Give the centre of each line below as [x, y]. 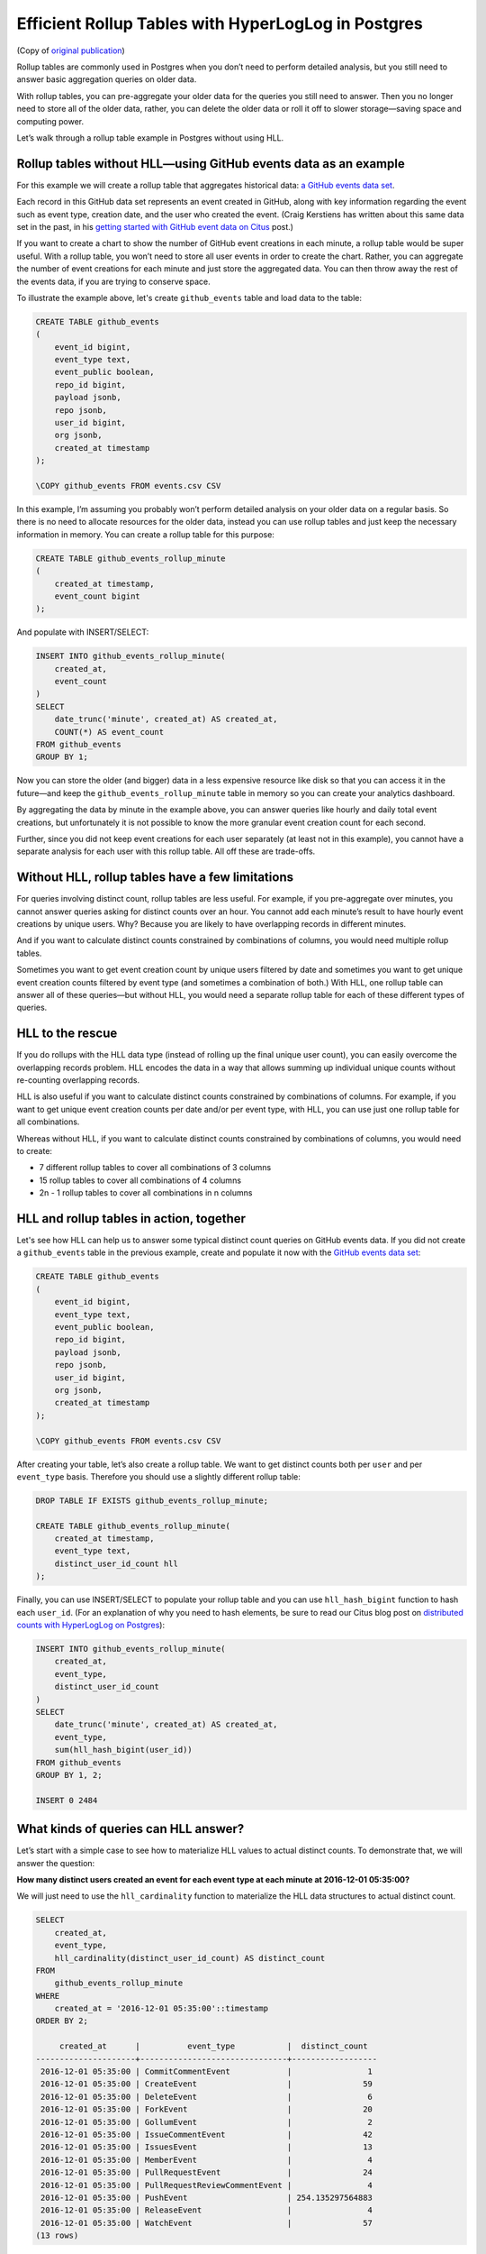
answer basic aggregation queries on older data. [107, 79]
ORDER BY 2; [62, 2021]
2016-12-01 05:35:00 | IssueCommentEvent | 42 [207, 2134]
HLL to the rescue [67, 1034]
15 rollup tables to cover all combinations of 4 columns [140, 1180]
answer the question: [56, 1863]
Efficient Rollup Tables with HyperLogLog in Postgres [220, 23]
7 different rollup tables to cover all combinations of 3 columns [155, 1168]
